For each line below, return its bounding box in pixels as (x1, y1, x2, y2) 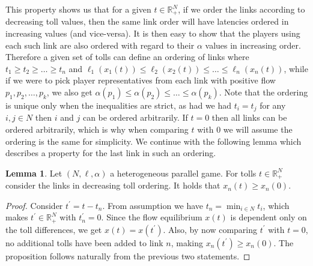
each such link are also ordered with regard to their (5, 38, 195, 51)
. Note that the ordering (219, 86, 308, 98)
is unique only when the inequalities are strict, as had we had (5, 99, 232, 112)
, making (171, 236, 203, 249)
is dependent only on (230, 211, 307, 223)
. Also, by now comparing (163, 223, 257, 235)
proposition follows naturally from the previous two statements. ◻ (5, 249, 251, 262)
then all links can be (211, 111, 287, 124)
